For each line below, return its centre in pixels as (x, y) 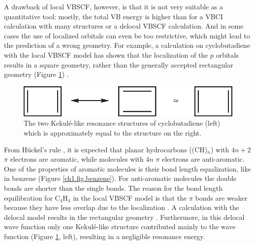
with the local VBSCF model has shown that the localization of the (106, 54)
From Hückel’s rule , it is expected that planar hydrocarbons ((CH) (106, 149)
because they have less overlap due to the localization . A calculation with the (122, 207)
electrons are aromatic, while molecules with (77, 159)
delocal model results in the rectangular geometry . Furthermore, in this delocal (124, 217)
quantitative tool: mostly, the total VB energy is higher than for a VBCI (113, 16)
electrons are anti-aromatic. (203, 159)
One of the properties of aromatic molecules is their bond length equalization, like (127, 168)
